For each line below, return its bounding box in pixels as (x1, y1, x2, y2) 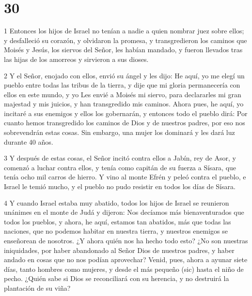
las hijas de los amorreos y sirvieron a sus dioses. (4, 54, 149, 64)
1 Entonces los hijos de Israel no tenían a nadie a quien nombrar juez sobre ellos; (4, 26, 244, 36)
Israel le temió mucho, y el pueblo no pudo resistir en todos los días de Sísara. (4, 181, 236, 192)
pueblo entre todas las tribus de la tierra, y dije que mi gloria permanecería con (4, 80, 240, 90)
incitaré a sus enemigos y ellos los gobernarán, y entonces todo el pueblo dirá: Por (4, 108, 248, 118)
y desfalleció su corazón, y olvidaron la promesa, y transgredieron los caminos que (4, 35, 247, 45)
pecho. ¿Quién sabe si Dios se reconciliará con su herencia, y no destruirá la (4, 273, 229, 283)
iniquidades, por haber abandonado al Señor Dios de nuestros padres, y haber (4, 245, 235, 255)
